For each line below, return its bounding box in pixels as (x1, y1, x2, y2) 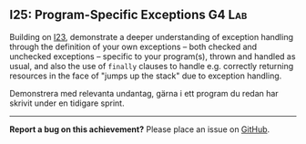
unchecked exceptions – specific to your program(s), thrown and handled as (9, 50, 296, 62)
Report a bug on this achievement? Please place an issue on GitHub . (9, 123, 270, 135)
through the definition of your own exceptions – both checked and (9, 41, 258, 52)
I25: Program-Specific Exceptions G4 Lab (9, 7, 248, 23)
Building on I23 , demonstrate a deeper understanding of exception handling (9, 31, 294, 42)
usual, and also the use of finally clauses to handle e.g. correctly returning (9, 60, 294, 71)
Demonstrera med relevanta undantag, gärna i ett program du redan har (9, 87, 280, 98)
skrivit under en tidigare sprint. (9, 98, 125, 108)
